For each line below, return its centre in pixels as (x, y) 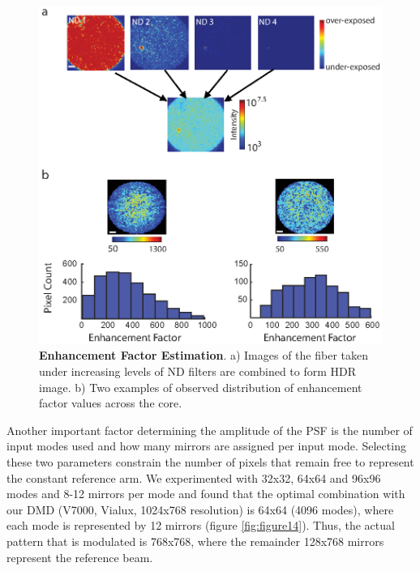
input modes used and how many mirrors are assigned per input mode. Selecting (206, 446)
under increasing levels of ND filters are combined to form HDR (198, 371)
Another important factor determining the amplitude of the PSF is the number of (210, 430)
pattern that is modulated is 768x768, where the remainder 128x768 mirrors (195, 541)
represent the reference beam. (80, 557)
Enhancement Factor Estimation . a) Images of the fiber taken (204, 355)
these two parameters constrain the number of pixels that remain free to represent (210, 461)
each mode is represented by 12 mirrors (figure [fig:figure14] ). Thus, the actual (201, 525)
